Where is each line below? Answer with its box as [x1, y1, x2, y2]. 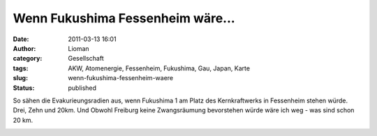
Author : [13, 44, 36, 52]
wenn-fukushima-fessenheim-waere [68, 74, 174, 82]
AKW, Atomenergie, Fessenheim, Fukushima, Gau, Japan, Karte [68, 63, 251, 73]
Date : [13, 35, 29, 43]
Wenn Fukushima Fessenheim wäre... [13, 10, 235, 26]
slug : [13, 74, 28, 82]
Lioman [68, 44, 90, 52]
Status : [13, 84, 35, 92]
